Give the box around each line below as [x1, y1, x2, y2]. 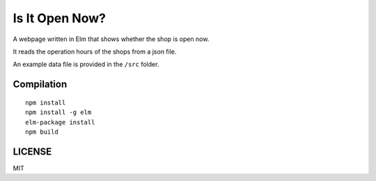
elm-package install [25, 118, 95, 126]
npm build [25, 127, 58, 136]
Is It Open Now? [13, 10, 106, 26]
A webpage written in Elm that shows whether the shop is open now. [13, 35, 210, 43]
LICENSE [13, 145, 52, 157]
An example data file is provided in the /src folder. [13, 60, 159, 69]
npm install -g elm [25, 109, 92, 116]
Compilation [13, 79, 68, 90]
